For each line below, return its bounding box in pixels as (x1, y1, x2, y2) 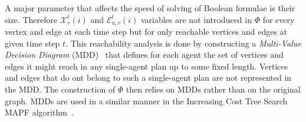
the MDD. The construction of (5, 83, 116, 95)
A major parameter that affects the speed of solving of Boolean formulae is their (5, 2, 295, 14)
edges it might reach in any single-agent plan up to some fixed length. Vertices (5, 60, 288, 72)
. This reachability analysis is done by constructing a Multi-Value (65, 37, 301, 49)
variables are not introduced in (140, 13, 252, 25)
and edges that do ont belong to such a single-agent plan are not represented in (5, 71, 292, 84)
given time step (5, 37, 60, 49)
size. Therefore (5, 13, 58, 25)
